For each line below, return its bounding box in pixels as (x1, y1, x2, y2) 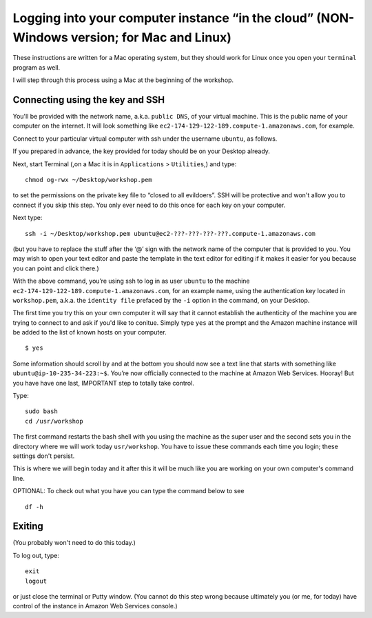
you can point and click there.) (12, 264, 99, 272)
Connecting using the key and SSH (12, 94, 165, 106)
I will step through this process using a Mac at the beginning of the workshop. (12, 76, 234, 84)
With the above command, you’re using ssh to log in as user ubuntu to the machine (12, 277, 250, 286)
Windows (12, 30, 68, 45)
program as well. (12, 63, 61, 72)
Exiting (12, 521, 44, 532)
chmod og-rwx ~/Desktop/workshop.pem (25, 176, 153, 183)
